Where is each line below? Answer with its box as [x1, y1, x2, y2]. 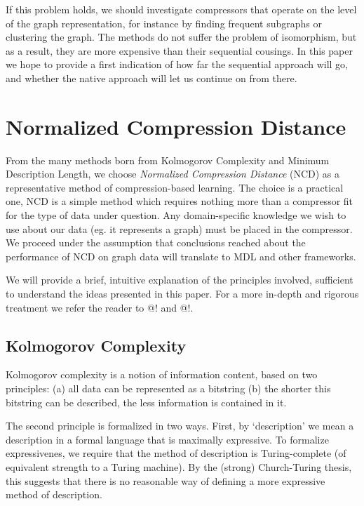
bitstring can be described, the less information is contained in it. [6, 394, 287, 409]
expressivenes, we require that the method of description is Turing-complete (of [6, 446, 346, 460]
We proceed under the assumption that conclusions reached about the [6, 235, 306, 250]
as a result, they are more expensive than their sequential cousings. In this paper [6, 43, 353, 58]
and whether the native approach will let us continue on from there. [6, 70, 297, 85]
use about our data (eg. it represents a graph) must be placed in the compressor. [6, 221, 353, 236]
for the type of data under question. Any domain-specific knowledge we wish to [6, 208, 346, 222]
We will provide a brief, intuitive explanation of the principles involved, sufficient [6, 272, 353, 287]
